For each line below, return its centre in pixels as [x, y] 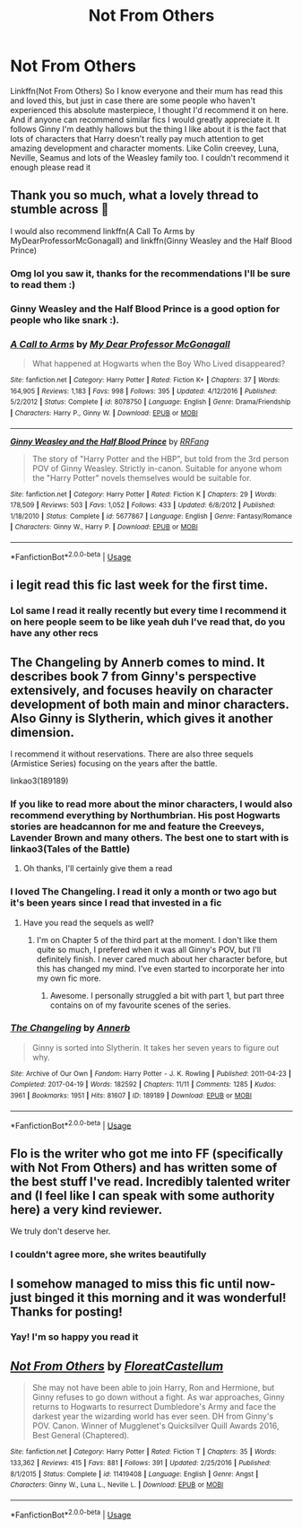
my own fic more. [69, 978]
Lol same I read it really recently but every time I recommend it [148, 611]
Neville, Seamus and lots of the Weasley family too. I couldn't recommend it [150, 157]
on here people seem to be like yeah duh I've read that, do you [148, 622]
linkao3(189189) [39, 781]
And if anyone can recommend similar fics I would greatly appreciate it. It [145, 119]
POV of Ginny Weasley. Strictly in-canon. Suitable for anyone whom [157, 468]
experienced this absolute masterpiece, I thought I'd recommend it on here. [150, 109]
